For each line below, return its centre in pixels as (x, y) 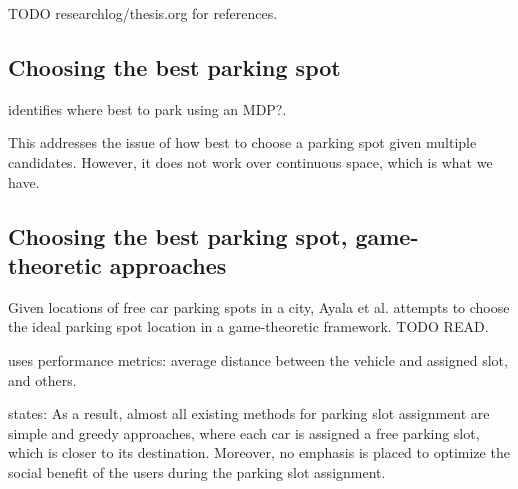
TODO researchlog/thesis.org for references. (143, 13)
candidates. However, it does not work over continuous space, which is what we (250, 161)
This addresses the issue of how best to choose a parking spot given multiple (242, 142)
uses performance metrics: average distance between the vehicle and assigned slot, (258, 359)
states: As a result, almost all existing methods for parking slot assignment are (249, 413)
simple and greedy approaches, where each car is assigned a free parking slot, (244, 432)
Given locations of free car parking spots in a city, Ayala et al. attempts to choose (259, 306)
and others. (42, 379)
